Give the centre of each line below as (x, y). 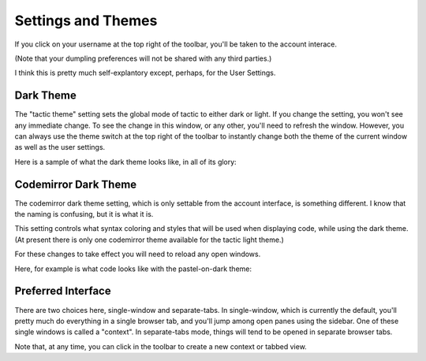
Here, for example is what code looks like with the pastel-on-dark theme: (133, 269)
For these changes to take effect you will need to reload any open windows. (138, 254)
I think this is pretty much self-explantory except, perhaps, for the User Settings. (145, 73)
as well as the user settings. (60, 147)
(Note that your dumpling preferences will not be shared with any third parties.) (143, 58)
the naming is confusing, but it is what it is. (84, 214)
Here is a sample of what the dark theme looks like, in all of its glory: (125, 162)
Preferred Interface (63, 291)
